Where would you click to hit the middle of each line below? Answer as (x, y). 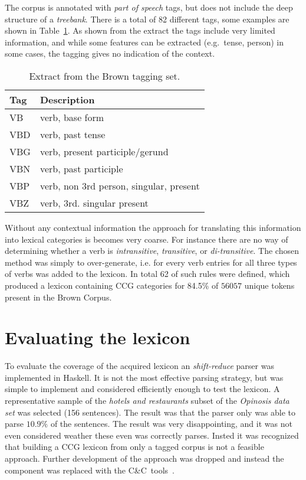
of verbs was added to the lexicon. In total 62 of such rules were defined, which (147, 274)
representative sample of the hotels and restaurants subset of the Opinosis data (147, 401)
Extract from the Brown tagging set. (105, 76)
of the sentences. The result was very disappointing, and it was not (171, 424)
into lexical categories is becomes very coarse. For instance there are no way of (147, 239)
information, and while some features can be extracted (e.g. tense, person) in (144, 42)
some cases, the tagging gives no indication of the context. (110, 53)
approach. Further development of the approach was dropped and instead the (144, 458)
